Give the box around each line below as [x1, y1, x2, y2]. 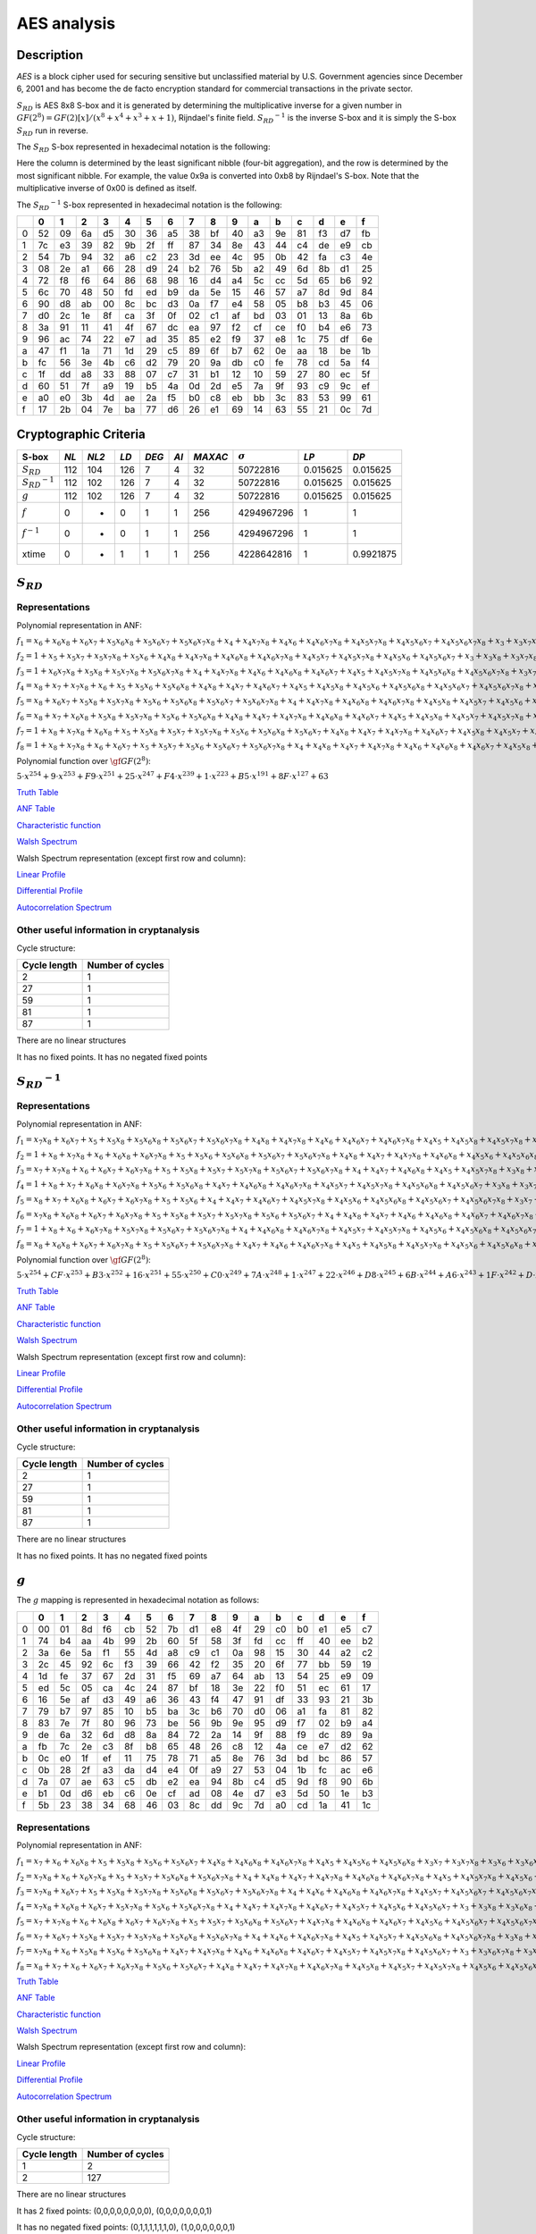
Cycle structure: [16, 943, 76, 953]
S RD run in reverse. [16, 125, 88, 138]
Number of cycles [87, 959, 164, 971]
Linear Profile [16, 869, 66, 879]
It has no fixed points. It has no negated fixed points [16, 1051, 208, 1062]
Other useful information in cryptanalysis [16, 924, 200, 936]
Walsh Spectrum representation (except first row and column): [16, 852, 246, 863]
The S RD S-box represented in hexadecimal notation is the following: [16, 141, 271, 154]
